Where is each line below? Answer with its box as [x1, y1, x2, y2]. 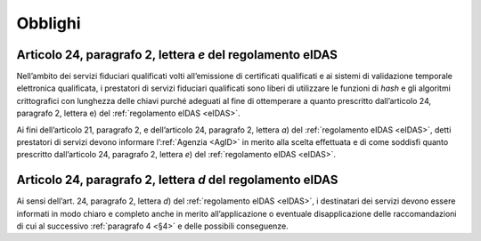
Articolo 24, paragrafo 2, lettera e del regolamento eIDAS [16, 47, 338, 62]
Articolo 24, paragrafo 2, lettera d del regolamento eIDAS [16, 173, 338, 188]
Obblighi [16, 13, 81, 33]
